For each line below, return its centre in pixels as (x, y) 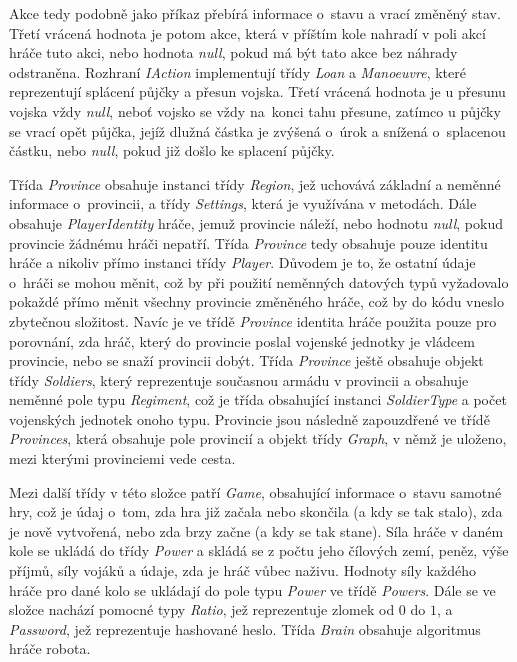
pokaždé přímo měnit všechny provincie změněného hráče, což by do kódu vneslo (256, 301)
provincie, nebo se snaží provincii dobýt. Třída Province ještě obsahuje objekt (246, 360)
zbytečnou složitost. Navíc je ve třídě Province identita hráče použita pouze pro (253, 320)
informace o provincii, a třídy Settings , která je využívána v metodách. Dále (243, 203)
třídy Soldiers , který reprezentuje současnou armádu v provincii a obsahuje (239, 379)
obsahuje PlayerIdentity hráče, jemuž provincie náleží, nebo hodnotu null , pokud (256, 222)
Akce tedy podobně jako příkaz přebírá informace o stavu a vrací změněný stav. (255, 13)
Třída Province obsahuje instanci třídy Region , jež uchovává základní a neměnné (255, 183)
